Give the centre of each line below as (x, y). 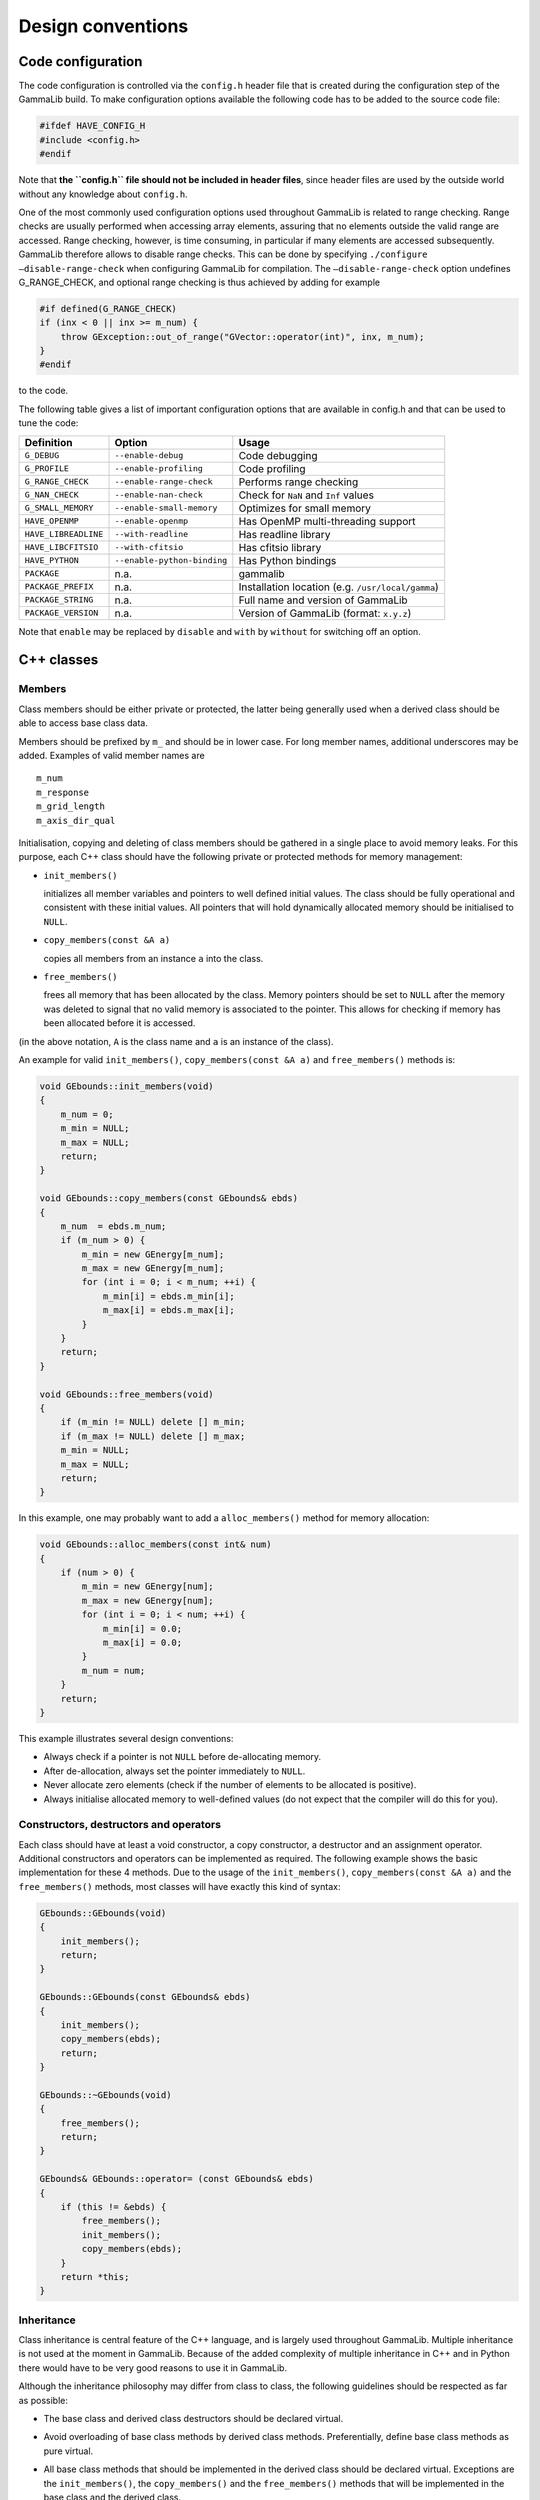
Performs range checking (298, 482)
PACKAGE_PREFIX (59, 586)
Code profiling (272, 468)
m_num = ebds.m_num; (113, 1226)
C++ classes (58, 660)
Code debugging (278, 455)
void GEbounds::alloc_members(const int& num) (155, 1544)
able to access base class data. (83, 723)
